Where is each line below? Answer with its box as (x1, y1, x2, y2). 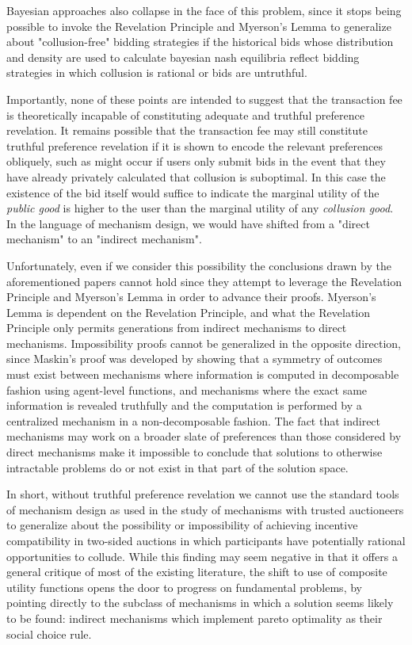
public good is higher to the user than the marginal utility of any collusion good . (6, 200, 394, 216)
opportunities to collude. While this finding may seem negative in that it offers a (6, 548, 398, 564)
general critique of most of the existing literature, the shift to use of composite (6, 563, 387, 580)
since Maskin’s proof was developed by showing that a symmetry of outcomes (6, 350, 383, 367)
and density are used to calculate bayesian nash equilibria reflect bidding (6, 48, 360, 65)
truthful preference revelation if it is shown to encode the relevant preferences (6, 137, 383, 154)
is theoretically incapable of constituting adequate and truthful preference (6, 106, 364, 123)
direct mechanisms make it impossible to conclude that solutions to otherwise (6, 444, 383, 460)
